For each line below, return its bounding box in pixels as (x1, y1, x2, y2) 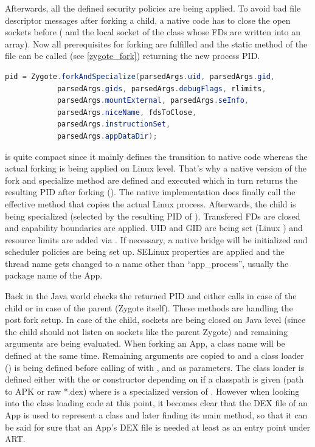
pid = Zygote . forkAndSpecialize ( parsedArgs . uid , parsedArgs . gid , (5, 72, 275, 81)
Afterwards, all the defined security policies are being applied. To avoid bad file (5, 2, 301, 14)
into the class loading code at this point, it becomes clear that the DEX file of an (5, 397, 308, 409)
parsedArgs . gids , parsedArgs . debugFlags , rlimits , (57, 84, 266, 93)
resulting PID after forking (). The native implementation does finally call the (5, 185, 296, 198)
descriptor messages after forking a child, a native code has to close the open (5, 13, 291, 26)
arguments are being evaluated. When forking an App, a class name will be (5, 337, 285, 350)
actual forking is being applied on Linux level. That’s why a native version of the (5, 162, 306, 175)
